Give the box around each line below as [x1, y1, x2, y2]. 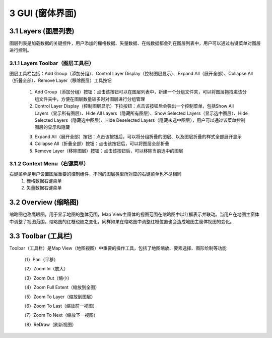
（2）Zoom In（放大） [22, 266, 69, 272]
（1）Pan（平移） [22, 257, 58, 263]
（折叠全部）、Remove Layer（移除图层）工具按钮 [9, 77, 112, 83]
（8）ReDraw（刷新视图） [22, 321, 77, 327]
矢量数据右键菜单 [26, 185, 62, 191]
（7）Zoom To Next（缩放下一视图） [22, 312, 98, 318]
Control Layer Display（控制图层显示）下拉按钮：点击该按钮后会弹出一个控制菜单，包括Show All [34, 103, 234, 109]
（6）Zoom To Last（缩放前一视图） [22, 303, 98, 309]
